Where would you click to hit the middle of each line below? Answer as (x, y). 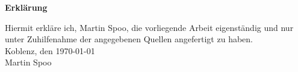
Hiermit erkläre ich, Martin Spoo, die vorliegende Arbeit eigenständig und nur (149, 27)
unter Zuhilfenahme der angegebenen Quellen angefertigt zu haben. (129, 39)
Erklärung (26, 7)
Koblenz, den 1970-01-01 (50, 50)
